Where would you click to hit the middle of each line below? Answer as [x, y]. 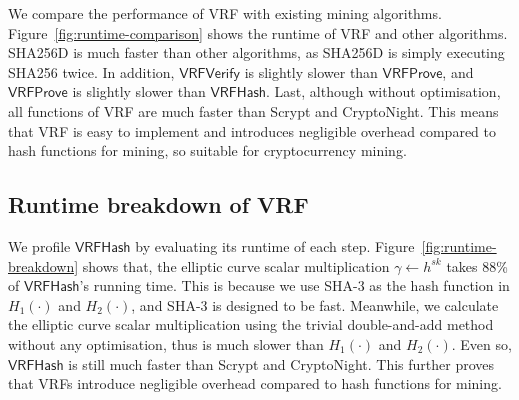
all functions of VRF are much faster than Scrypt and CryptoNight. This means [253, 110]
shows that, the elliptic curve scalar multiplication [236, 265]
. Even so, [481, 343]
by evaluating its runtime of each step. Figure [275, 245]
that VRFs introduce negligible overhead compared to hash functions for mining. [255, 383]
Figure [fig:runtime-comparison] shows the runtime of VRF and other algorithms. [258, 32]
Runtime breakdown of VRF [158, 204]
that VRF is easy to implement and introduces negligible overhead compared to [252, 130]
